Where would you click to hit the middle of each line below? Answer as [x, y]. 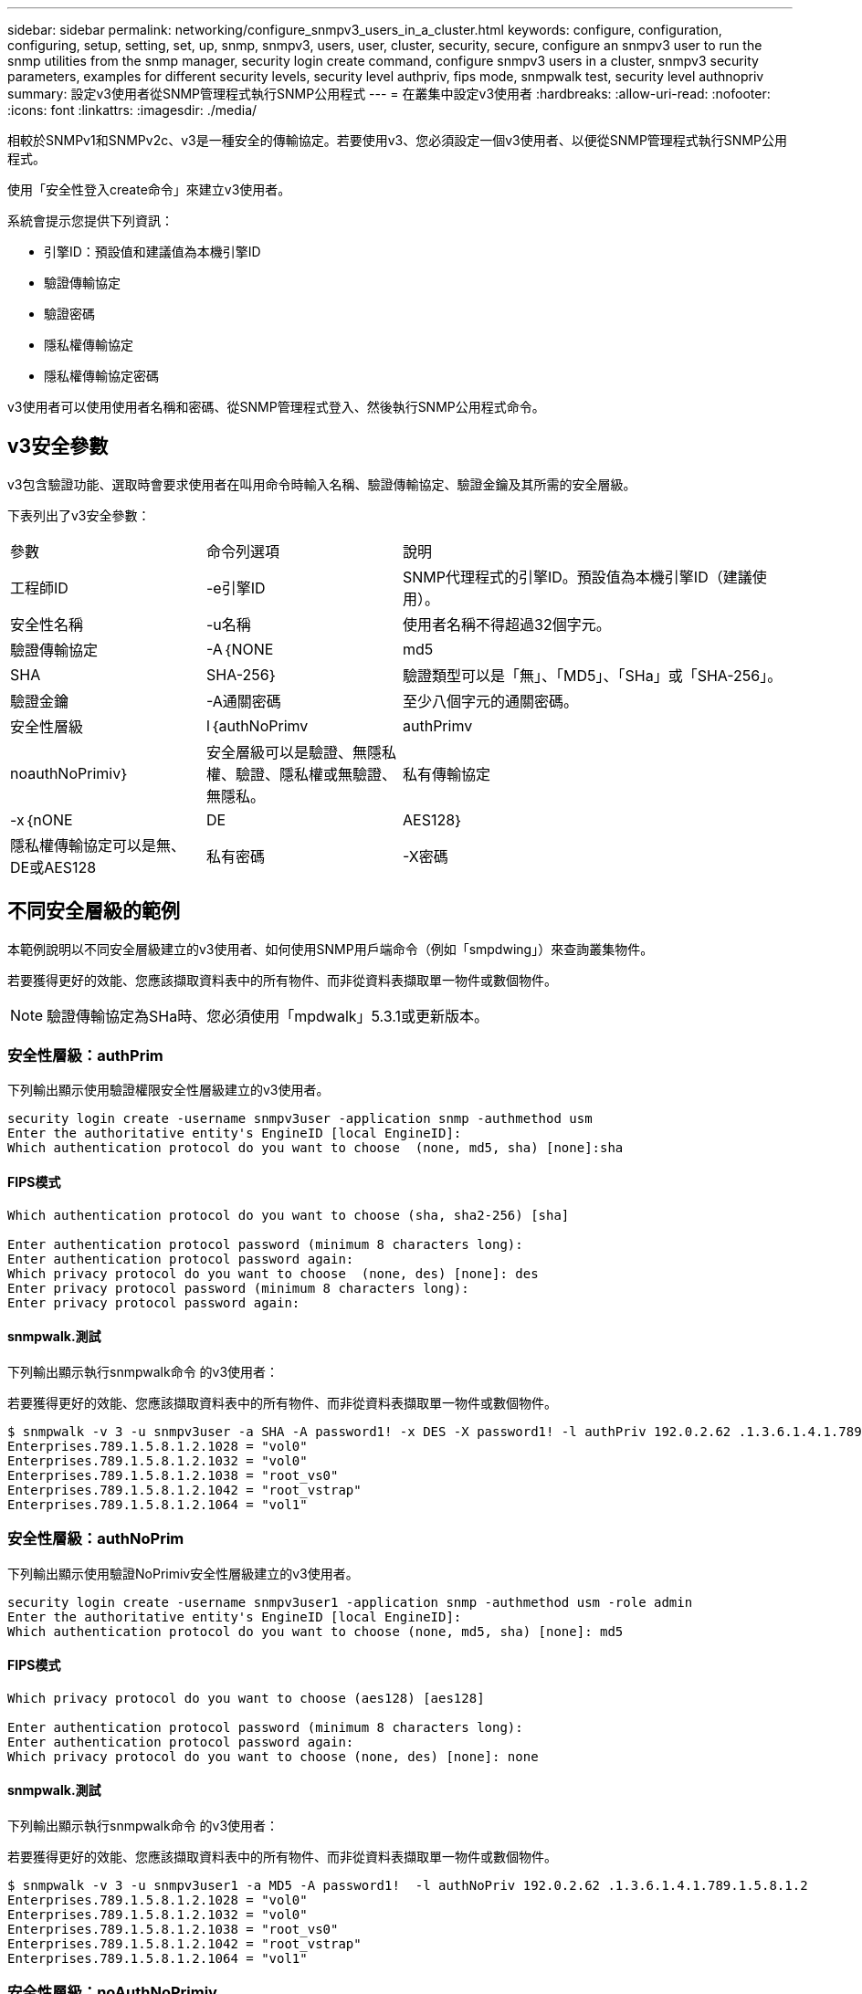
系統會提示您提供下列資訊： [90, 220]
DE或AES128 [53, 867]
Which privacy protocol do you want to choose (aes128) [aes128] [246, 1698]
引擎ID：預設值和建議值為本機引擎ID [152, 252]
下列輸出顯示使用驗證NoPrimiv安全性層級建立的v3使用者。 [183, 1573]
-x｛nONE [42, 819]
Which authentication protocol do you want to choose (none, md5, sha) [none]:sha [315, 1148]
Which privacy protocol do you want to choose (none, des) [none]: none [273, 1756]
